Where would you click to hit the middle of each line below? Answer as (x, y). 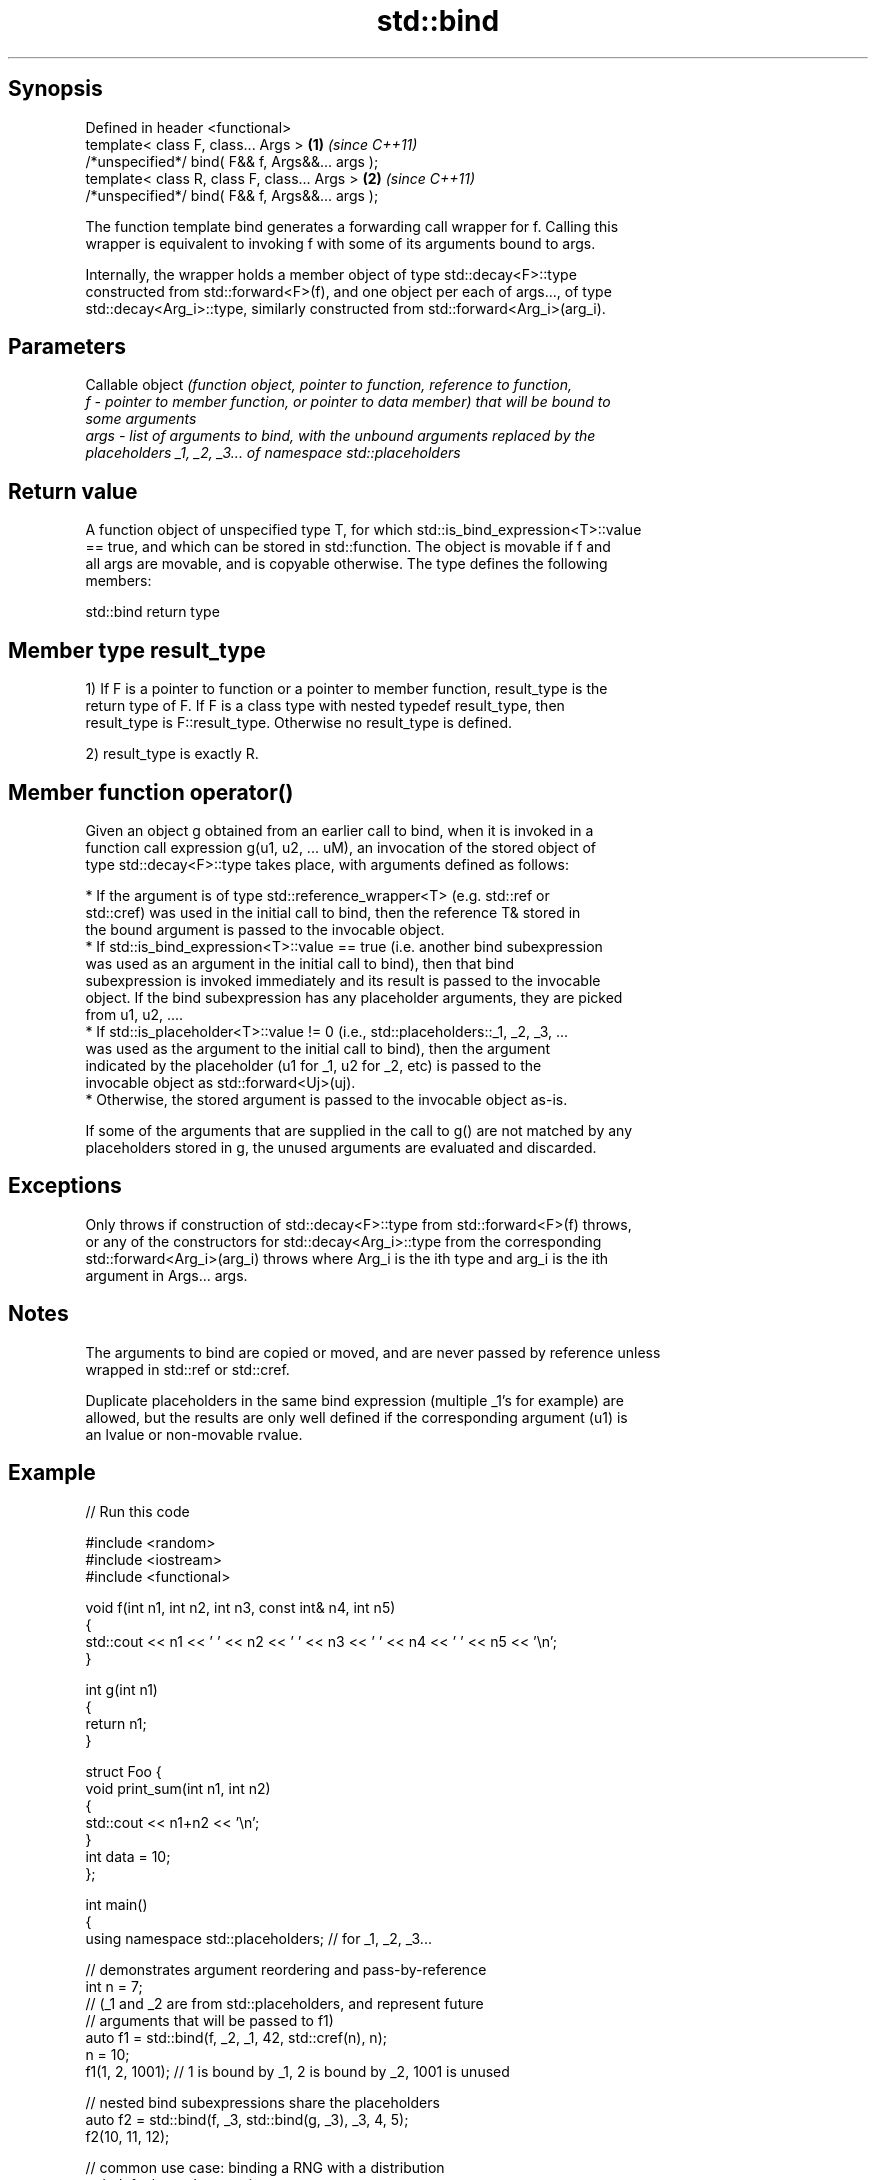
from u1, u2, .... (134, 1014)
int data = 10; (128, 1856)
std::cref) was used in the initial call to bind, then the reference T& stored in (333, 912)
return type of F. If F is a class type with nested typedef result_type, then (325, 706)
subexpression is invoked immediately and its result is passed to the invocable (343, 980)
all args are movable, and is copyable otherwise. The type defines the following (346, 564)
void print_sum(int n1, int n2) (178, 1788)
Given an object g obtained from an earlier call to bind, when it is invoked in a (339, 830)
